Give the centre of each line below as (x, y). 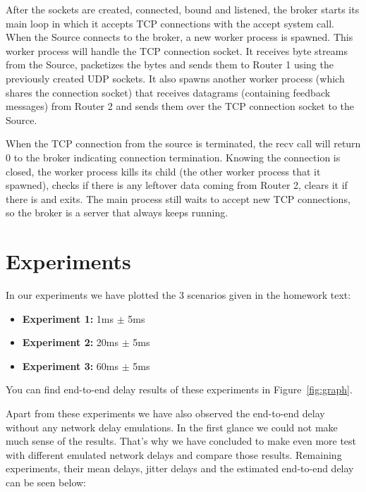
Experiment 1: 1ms (68, 318)
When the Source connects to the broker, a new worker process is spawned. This (179, 37)
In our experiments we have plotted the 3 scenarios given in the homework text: (178, 295)
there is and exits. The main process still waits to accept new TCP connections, (178, 198)
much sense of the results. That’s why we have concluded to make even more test (181, 441)
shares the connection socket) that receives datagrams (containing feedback (168, 92)
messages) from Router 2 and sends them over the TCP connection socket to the (180, 106)
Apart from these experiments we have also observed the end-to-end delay (165, 413)
